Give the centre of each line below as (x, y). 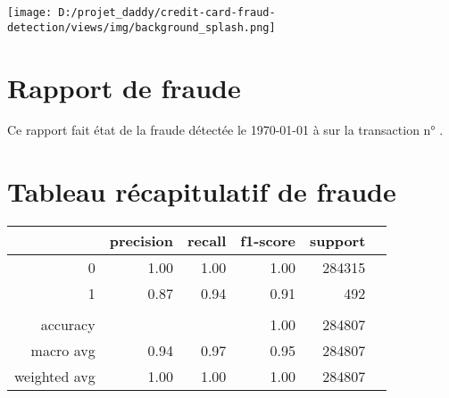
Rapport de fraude (124, 87)
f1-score (268, 241)
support (337, 241)
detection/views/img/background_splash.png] (141, 27)
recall (207, 241)
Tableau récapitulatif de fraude (202, 191)
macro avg (63, 351)
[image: (30, 12)
